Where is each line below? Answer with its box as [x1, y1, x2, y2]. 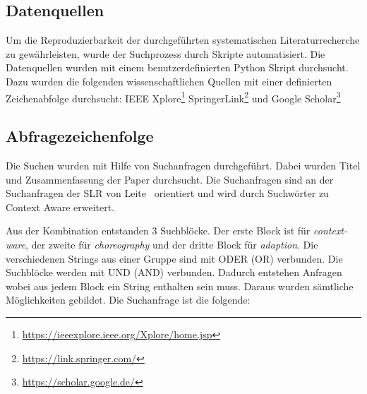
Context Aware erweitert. [6, 199, 115, 214]
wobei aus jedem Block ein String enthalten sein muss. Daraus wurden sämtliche [6, 278, 354, 293]
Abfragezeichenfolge [6, 125, 154, 147]
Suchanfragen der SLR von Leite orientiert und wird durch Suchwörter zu [6, 186, 329, 201]
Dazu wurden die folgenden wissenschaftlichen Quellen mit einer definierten [6, 73, 332, 88]
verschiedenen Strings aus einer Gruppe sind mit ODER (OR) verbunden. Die [6, 251, 343, 265]
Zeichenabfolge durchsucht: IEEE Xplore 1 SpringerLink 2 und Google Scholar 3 [6, 88, 341, 105]
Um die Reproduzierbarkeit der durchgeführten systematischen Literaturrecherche [6, 32, 360, 47]
